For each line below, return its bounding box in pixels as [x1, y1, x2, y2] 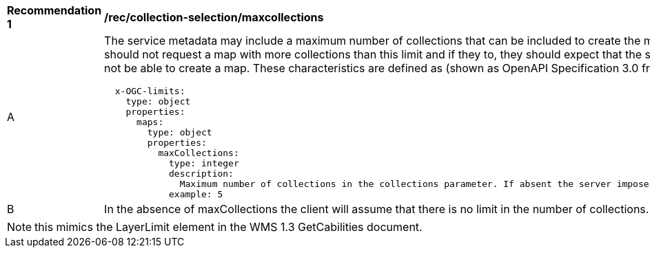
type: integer [169, 158, 239, 168]
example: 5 [169, 189, 223, 199]
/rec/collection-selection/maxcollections [104, 10, 324, 24]
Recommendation [7, 3, 102, 17]
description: [169, 168, 234, 179]
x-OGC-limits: [114, 86, 185, 96]
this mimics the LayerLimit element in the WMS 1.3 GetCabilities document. [34, 220, 423, 234]
